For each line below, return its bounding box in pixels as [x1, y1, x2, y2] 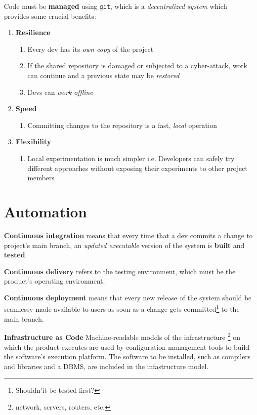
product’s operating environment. [4, 276, 105, 286]
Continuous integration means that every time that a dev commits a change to [4, 230, 253, 240]
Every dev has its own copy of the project [27, 43, 154, 54]
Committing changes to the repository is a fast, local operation [27, 120, 217, 130]
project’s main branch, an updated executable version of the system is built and [4, 240, 245, 250]
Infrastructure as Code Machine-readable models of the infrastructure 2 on [4, 331, 241, 342]
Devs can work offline [27, 86, 93, 97]
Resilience [15, 27, 50, 38]
